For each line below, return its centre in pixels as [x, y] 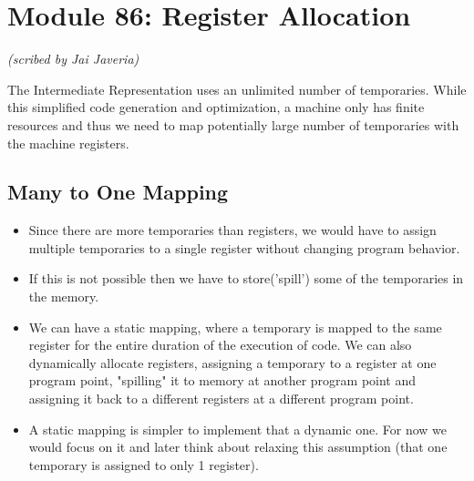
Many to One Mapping [118, 192]
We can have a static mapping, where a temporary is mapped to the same [235, 327]
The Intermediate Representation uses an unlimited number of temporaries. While [237, 89]
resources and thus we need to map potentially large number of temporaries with [233, 124]
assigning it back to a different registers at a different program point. [221, 399]
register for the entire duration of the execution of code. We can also [220, 345]
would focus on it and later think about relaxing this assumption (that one [238, 447]
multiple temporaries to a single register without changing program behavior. [244, 247]
